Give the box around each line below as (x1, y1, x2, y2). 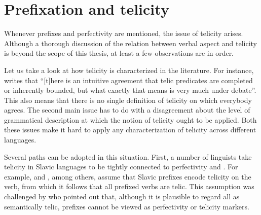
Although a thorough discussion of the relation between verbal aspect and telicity (4, 38, 257, 48)
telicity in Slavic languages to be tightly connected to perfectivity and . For (4, 161, 238, 172)
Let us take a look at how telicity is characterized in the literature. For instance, (4, 64, 254, 75)
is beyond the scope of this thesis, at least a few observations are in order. (4, 48, 234, 58)
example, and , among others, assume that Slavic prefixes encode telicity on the (4, 171, 251, 182)
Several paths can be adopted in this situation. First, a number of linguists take (4, 151, 252, 162)
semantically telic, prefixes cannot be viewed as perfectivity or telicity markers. (4, 201, 249, 211)
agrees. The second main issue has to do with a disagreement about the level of (4, 104, 250, 115)
